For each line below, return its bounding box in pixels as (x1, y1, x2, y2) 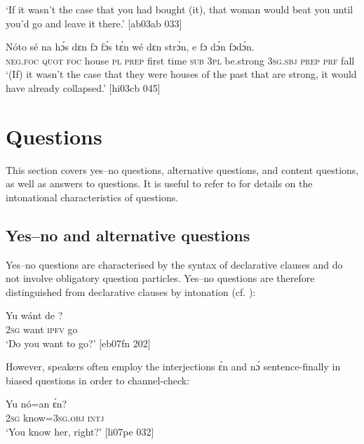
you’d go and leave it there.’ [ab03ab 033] (6, 15, 182, 30)
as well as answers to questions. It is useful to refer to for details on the (6, 176, 313, 191)
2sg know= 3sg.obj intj (6, 410, 105, 425)
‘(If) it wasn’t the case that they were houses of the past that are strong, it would (6, 67, 357, 81)
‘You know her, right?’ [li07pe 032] (6, 424, 154, 438)
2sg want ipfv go (6, 322, 78, 337)
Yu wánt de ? (6, 308, 63, 323)
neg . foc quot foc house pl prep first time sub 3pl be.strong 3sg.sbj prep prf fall (6, 53, 355, 67)
